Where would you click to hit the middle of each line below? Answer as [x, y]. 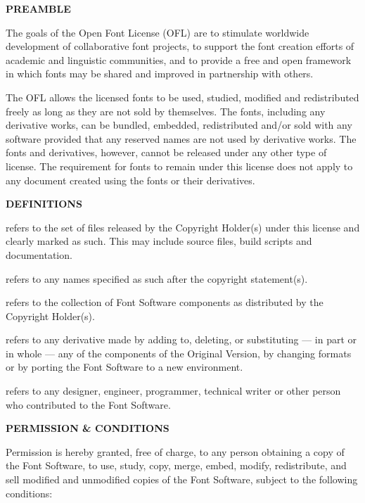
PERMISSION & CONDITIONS [88, 428]
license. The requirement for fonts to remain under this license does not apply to [179, 166]
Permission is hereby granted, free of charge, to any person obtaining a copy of [175, 451]
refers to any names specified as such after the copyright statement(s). [157, 278]
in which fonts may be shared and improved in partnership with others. [160, 74]
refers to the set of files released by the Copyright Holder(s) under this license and [183, 227]
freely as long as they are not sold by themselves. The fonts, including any [166, 111]
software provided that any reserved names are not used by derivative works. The [181, 138]
